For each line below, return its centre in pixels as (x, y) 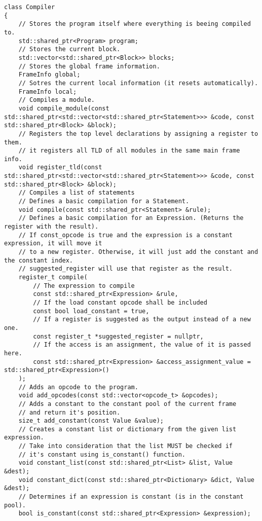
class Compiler (30, 7)
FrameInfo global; (49, 75)
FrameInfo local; (48, 91)
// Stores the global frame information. (89, 66)
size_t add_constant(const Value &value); (91, 421)
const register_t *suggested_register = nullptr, (118, 336)
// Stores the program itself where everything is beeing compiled (135, 24)
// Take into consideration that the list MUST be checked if (126, 446)
